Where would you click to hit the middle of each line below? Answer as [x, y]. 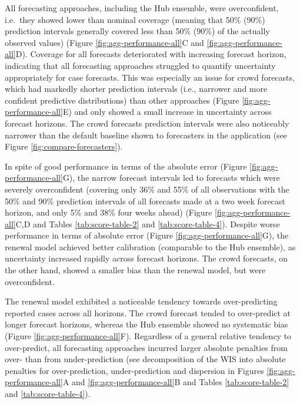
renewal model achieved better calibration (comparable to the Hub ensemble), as [150, 246]
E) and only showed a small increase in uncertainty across [167, 112]
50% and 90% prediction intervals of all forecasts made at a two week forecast [145, 201]
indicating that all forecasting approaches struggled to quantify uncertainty [140, 65]
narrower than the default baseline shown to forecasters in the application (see [146, 135]
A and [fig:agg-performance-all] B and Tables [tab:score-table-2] [176, 382]
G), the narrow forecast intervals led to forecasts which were [171, 178]
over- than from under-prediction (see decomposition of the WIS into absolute [145, 359]
